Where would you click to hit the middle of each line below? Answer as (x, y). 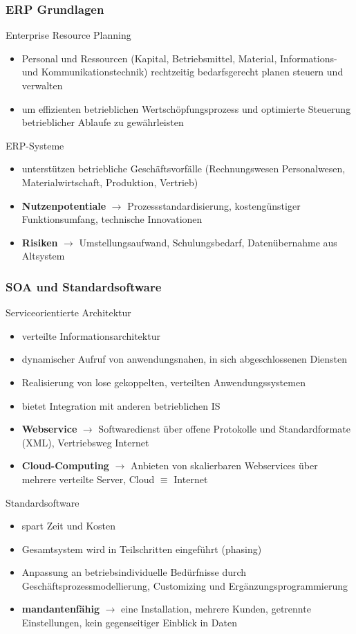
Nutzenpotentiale (64, 205)
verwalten (42, 85)
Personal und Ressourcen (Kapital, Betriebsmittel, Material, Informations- (179, 58)
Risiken (40, 242)
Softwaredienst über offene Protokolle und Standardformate (224, 429)
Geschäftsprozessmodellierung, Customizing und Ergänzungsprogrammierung (185, 585)
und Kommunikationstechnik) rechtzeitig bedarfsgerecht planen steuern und (182, 72)
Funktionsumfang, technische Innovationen (112, 219)
